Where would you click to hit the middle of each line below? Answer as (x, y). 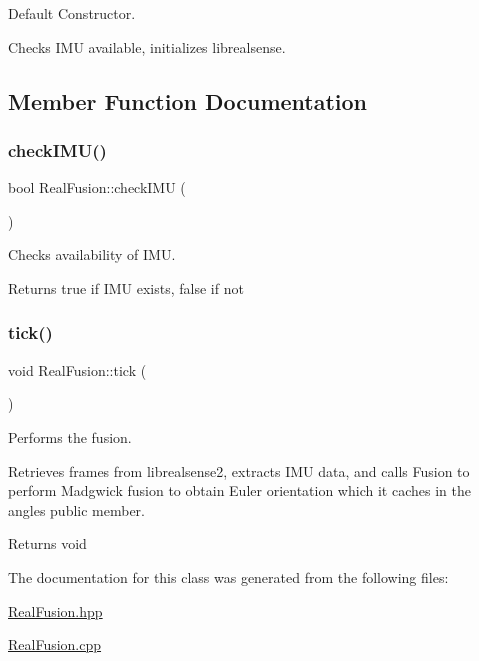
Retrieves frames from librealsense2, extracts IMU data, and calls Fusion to (239, 470)
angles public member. (77, 509)
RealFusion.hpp (55, 610)
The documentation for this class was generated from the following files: (228, 576)
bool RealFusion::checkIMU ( (97, 187)
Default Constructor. (72, 13)
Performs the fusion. (70, 436)
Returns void (47, 543)
